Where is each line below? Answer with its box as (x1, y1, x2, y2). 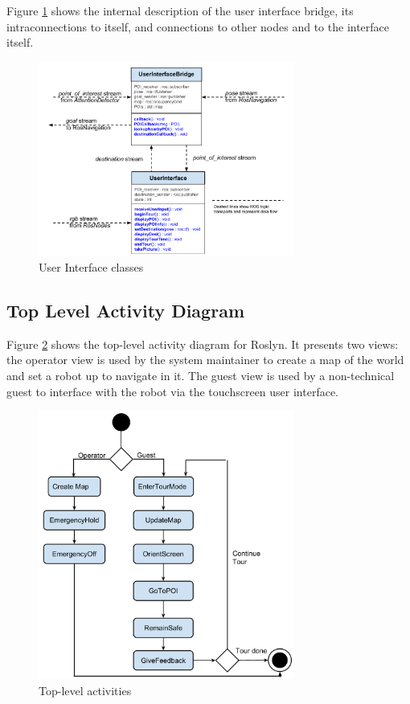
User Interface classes (39, 258, 144, 275)
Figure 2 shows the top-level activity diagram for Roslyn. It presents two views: (6, 335, 399, 352)
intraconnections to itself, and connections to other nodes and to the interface (6, 18, 390, 35)
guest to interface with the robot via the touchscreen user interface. (6, 383, 339, 399)
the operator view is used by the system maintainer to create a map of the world (6, 351, 404, 368)
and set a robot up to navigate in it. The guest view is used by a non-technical (6, 366, 395, 383)
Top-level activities (39, 682, 132, 699)
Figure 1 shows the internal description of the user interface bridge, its (6, 2, 354, 18)
